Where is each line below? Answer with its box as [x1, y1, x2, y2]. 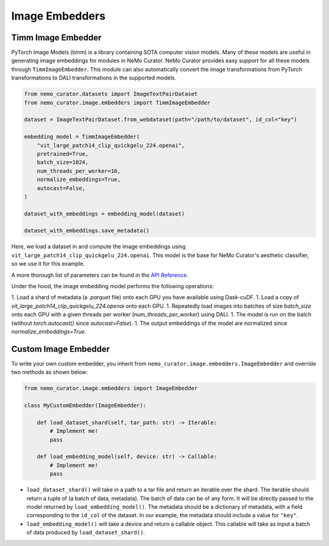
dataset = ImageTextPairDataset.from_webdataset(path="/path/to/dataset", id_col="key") [24, 116, 298, 123]
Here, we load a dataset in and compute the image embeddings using [11, 243, 186, 250]
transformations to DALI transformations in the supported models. [11, 74, 177, 82]
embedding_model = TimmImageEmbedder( [24, 133, 140, 140]
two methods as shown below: [11, 368, 88, 376]
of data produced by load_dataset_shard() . [26, 529, 146, 536]
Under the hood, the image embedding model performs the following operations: [11, 283, 214, 290]
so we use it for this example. [11, 260, 85, 268]
